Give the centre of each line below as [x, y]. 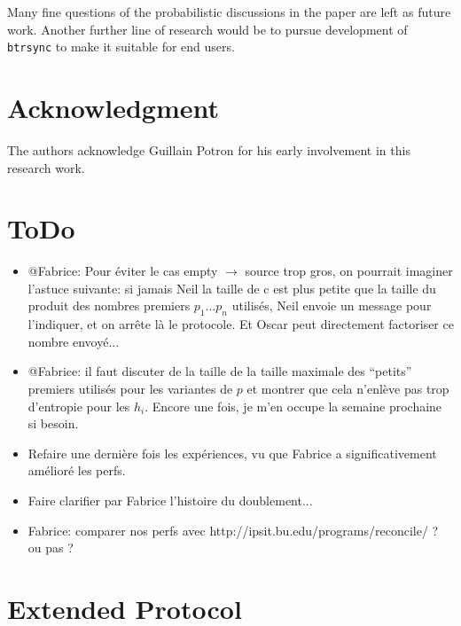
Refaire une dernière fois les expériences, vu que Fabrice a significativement [232, 453]
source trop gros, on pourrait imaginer [349, 271]
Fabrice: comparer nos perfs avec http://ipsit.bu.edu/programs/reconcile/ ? [233, 530]
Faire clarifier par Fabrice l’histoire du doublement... [170, 501]
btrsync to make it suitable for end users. [121, 47]
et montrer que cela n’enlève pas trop [348, 389]
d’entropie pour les [79, 406]
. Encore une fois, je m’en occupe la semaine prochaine [293, 406]
